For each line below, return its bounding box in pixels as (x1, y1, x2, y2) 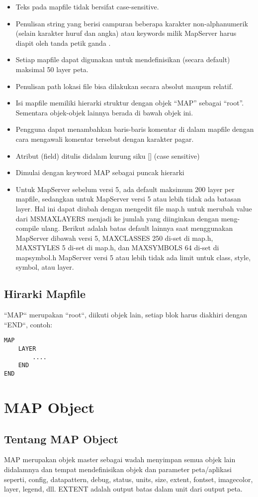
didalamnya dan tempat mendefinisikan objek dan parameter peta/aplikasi (4, 464, 232, 474)
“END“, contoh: (4, 319, 53, 329)
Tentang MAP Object (4, 431, 118, 446)
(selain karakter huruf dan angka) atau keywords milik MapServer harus (15, 28, 237, 38)
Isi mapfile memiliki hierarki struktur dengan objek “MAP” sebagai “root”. (15, 98, 244, 108)
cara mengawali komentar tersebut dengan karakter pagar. (15, 133, 194, 144)
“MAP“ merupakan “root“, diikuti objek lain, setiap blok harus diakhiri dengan (4, 309, 248, 320)
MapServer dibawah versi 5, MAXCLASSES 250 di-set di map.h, (15, 232, 213, 243)
